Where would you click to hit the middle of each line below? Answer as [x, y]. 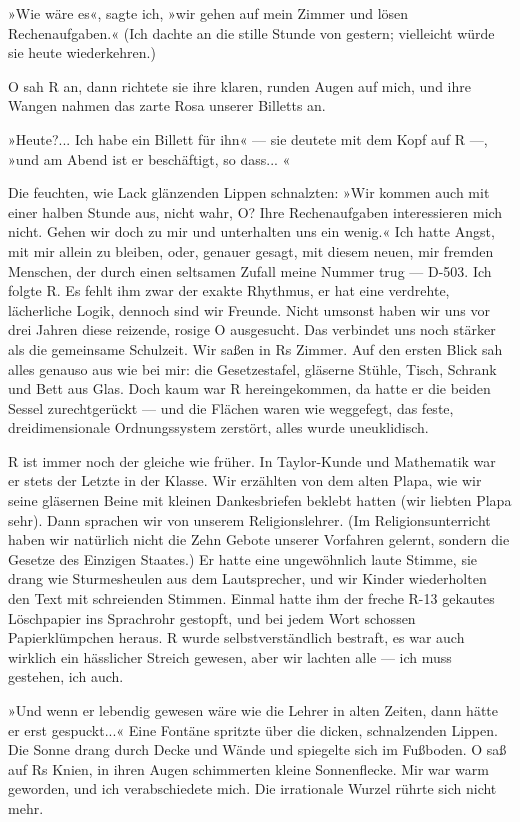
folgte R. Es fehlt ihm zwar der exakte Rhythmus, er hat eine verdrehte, [229, 290]
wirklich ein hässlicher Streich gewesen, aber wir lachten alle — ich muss [230, 656]
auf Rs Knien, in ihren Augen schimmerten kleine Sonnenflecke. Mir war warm [248, 768]
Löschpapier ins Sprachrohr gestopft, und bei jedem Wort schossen [212, 617]
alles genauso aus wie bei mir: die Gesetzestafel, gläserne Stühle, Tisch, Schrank [252, 368]
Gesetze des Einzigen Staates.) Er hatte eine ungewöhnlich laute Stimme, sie [243, 558]
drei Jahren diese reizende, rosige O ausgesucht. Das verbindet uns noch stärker [252, 329]
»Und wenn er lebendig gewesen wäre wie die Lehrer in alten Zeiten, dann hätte [253, 710]
